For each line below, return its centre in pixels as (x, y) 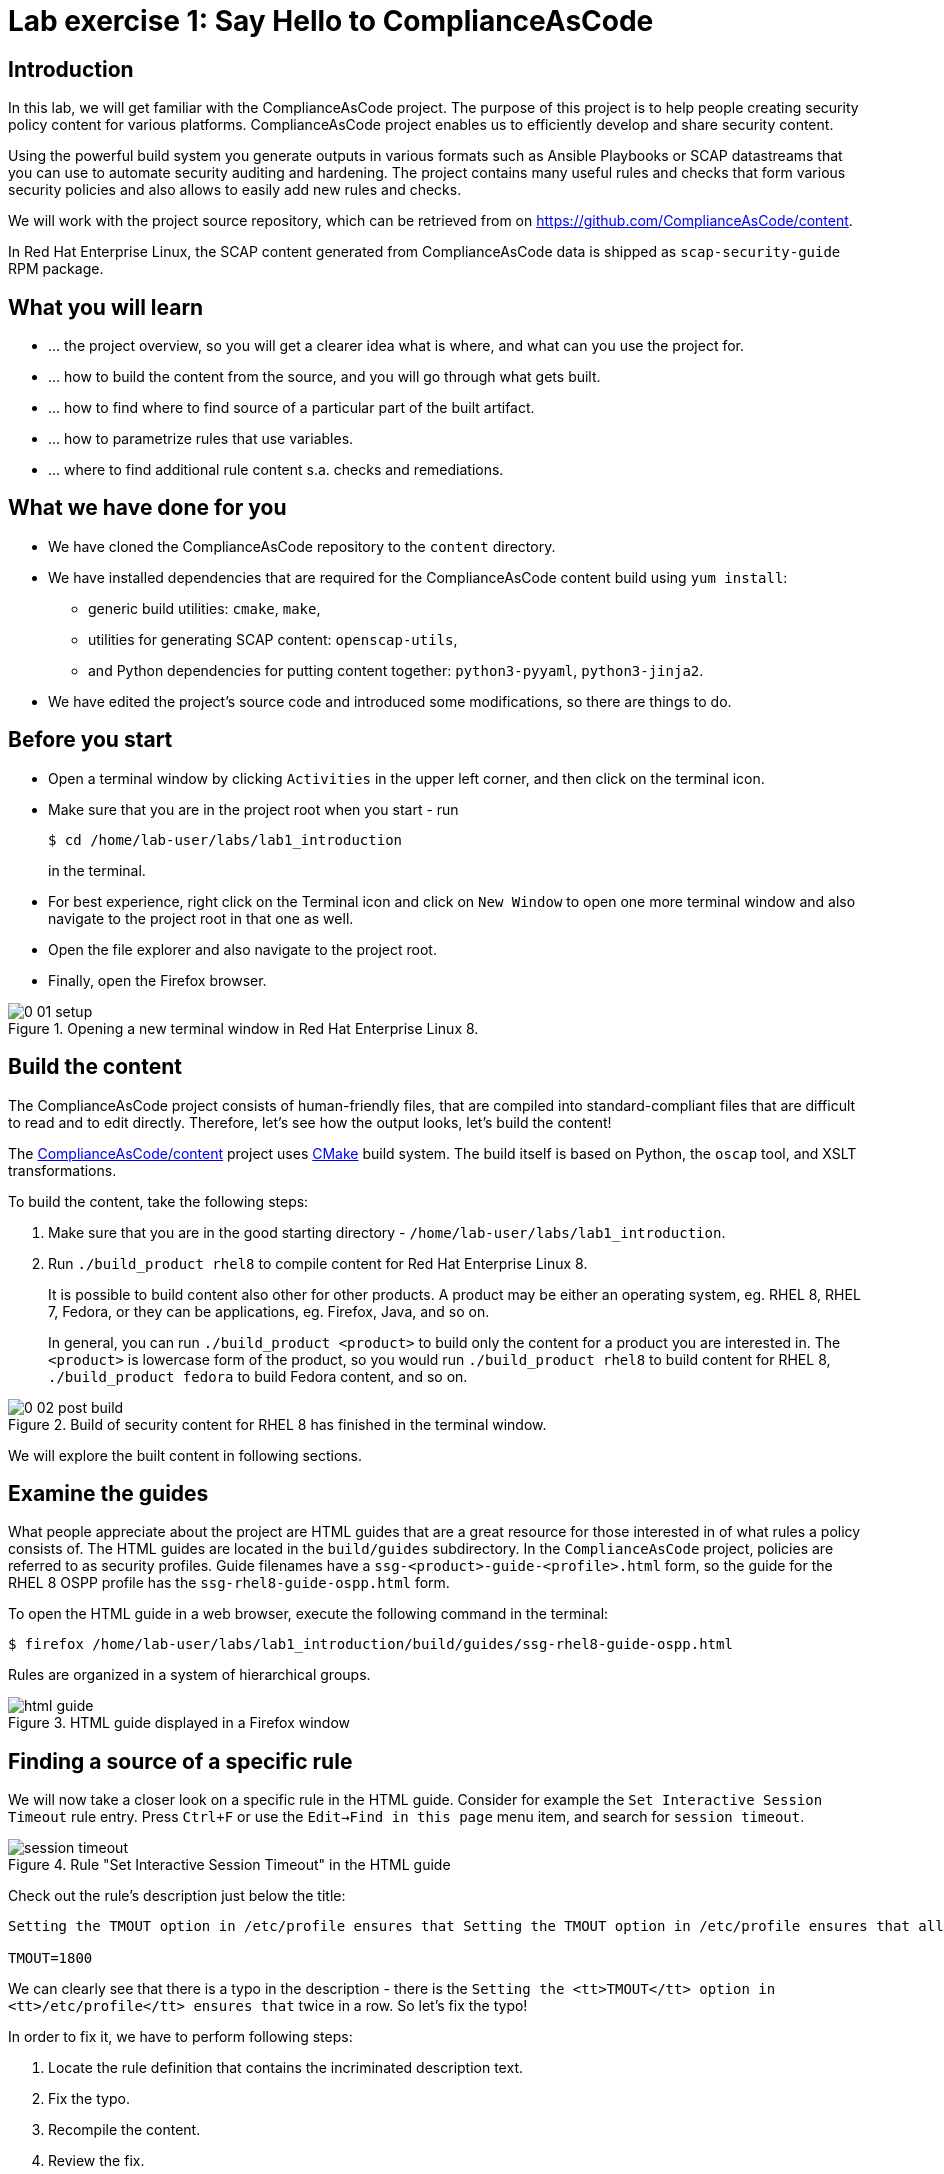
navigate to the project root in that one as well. (201, 918)
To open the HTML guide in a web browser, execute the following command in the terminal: (308, 1614)
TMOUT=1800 (50, 1958)
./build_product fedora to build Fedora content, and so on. (258, 1376)
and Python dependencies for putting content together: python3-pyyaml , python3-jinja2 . (396, 670)
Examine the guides (108, 1493)
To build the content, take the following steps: (158, 1201)
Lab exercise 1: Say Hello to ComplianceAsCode (331, 21)
